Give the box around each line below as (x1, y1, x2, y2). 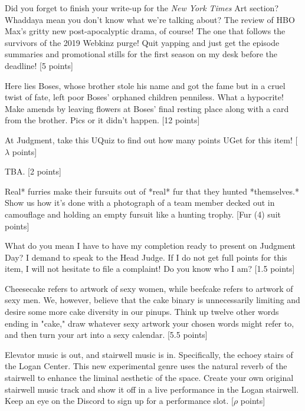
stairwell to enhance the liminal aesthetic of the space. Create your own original (5, 371, 294, 384)
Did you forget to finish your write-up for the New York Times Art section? (5, 2, 278, 14)
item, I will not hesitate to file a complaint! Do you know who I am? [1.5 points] (5, 262, 295, 275)
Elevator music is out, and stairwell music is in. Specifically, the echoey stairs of (5, 348, 293, 360)
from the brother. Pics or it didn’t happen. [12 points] (5, 114, 200, 126)
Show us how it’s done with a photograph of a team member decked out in (5, 196, 275, 209)
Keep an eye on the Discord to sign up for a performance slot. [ (5, 394, 234, 407)
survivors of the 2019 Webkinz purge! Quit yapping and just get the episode (5, 36, 280, 48)
